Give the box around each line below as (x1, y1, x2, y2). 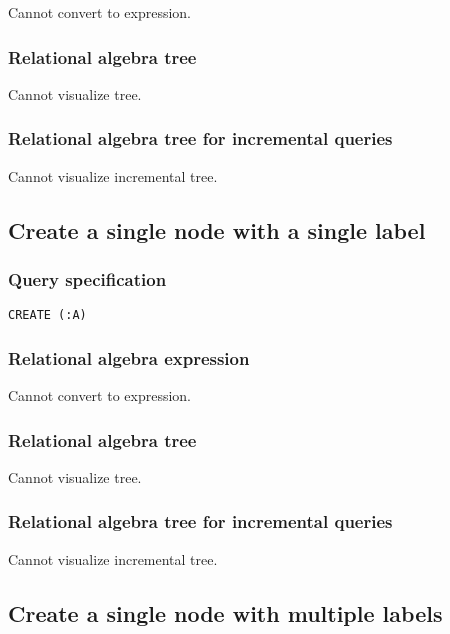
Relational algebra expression (8, 345, 250, 370)
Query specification (8, 266, 167, 291)
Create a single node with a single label (8, 214, 426, 245)
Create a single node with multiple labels (8, 597, 443, 628)
